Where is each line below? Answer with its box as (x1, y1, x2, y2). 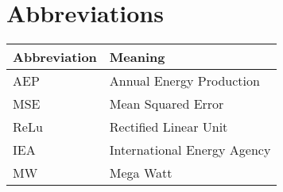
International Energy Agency (109, 140, 271, 159)
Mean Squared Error (109, 94, 224, 113)
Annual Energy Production (109, 71, 260, 90)
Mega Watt (109, 163, 173, 182)
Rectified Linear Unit (109, 117, 228, 136)
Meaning (109, 48, 165, 67)
